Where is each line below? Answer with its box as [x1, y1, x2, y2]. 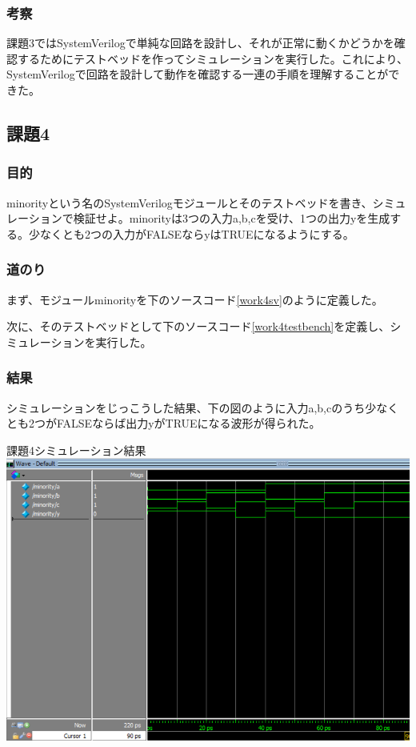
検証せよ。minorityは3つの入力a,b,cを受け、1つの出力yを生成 [73, 210, 390, 227]
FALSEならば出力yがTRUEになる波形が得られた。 [56, 415, 321, 432]
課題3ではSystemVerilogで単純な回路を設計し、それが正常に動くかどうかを [6, 34, 394, 51]
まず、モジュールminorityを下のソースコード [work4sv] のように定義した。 [6, 291, 383, 307]
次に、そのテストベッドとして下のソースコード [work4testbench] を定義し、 [6, 318, 390, 335]
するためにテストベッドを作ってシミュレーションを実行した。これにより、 [17, 50, 408, 66]
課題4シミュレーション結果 [6, 441, 146, 458]
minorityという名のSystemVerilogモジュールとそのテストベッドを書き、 [6, 194, 373, 211]
